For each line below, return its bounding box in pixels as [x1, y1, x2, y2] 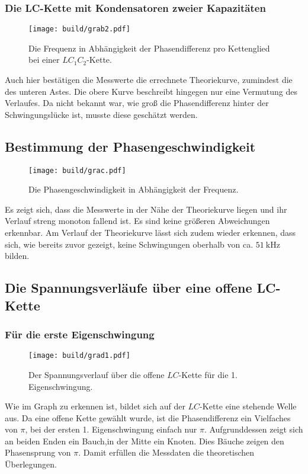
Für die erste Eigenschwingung [5, 326, 155, 341]
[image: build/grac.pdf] [28, 166, 126, 175]
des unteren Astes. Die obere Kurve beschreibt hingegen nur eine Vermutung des [5, 85, 297, 97]
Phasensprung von [5, 446, 71, 459]
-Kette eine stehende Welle [200, 400, 297, 412]
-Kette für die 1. [178, 368, 238, 380]
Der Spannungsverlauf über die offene [28, 368, 165, 380]
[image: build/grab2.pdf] [28, 25, 130, 34]
